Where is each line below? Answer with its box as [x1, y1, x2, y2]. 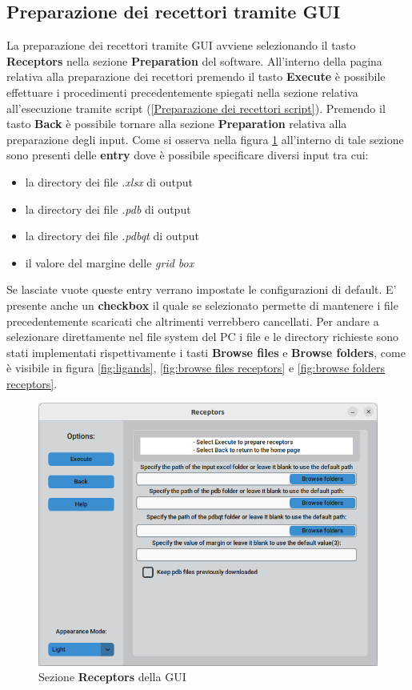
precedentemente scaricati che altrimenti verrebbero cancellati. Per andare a [6, 312, 379, 329]
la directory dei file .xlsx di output [25, 173, 193, 190]
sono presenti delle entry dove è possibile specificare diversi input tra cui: [6, 146, 369, 163]
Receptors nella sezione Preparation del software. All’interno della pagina [6, 52, 382, 69]
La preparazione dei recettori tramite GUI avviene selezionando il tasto [6, 37, 356, 54]
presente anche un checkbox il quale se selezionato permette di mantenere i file [6, 296, 398, 313]
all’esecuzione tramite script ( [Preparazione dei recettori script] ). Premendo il [6, 99, 386, 116]
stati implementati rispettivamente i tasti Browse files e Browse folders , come [6, 343, 406, 360]
